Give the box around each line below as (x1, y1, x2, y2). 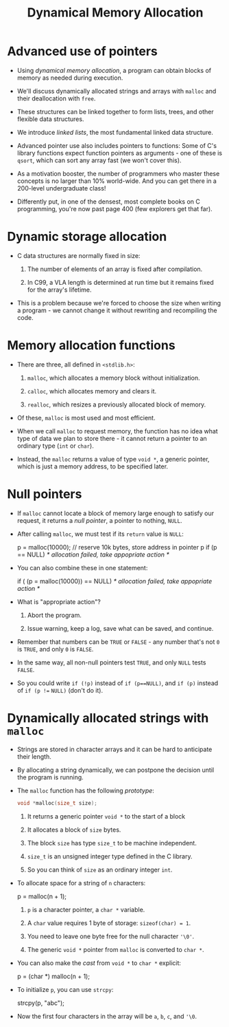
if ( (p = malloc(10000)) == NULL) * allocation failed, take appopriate (16, 576, 213, 585)
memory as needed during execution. (16, 74, 123, 82)
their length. (16, 752, 51, 761)
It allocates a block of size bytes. (27, 825, 121, 834)
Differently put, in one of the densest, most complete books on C (16, 197, 201, 206)
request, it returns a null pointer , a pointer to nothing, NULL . (16, 516, 182, 524)
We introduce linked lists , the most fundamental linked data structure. (16, 128, 214, 136)
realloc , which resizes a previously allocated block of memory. (27, 400, 206, 409)
